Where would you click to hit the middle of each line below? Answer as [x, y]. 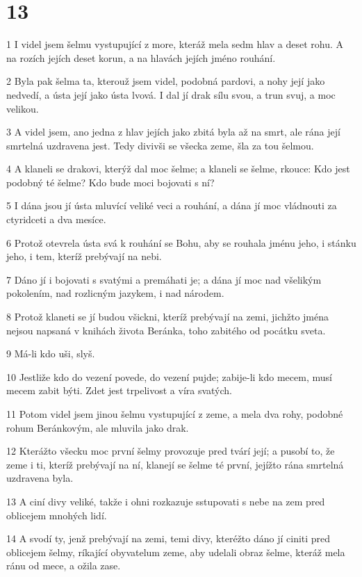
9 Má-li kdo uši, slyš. [51, 353]
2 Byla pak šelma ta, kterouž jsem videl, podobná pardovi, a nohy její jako [166, 81]
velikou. [23, 108]
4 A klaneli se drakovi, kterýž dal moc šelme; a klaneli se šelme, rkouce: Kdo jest [178, 169]
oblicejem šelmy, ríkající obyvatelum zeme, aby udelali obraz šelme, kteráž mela [176, 552]
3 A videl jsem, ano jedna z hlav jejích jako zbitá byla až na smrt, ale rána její [173, 132]
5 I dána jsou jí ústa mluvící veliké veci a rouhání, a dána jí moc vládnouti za [172, 205]
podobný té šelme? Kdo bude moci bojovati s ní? [110, 182]
